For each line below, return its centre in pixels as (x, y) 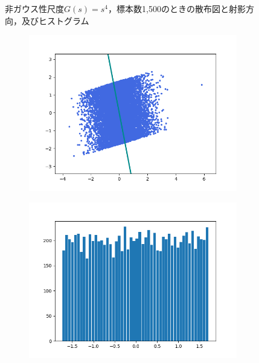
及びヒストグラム (55, 20)
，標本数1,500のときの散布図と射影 (177, 8)
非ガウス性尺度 (34, 8)
